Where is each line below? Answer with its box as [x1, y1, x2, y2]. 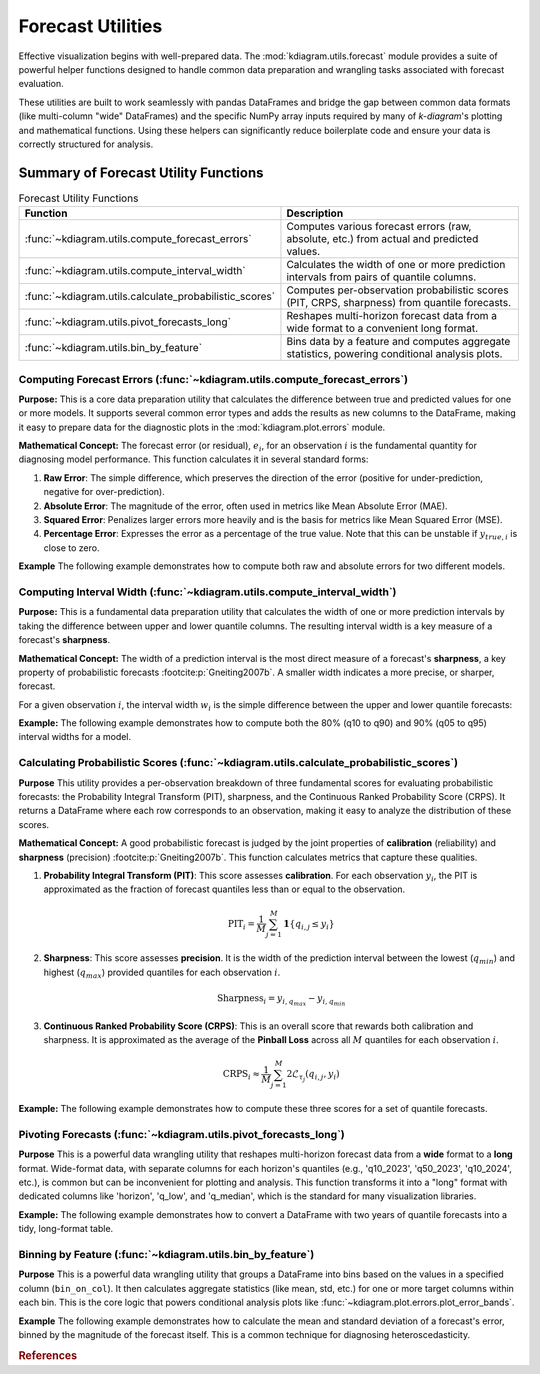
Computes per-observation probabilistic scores [286, 283, 509, 297]
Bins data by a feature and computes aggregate [286, 335, 511, 349]
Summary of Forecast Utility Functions [18, 164, 264, 181]
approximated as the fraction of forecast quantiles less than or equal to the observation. [43, 883, 406, 895]
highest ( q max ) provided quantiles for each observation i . [43, 966, 281, 980]
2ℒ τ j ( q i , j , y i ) [286, 1068, 340, 1084]
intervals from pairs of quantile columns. [286, 270, 477, 284]
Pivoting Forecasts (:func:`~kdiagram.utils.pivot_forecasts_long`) [18, 1127, 345, 1141]
